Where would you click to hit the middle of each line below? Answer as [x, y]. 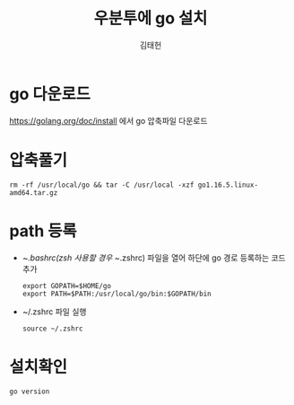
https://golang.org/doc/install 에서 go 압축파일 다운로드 [108, 120]
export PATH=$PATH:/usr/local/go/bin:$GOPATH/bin [117, 294]
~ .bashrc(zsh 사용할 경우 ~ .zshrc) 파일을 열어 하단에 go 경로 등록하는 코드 [154, 258]
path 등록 [43, 231]
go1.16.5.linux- [228, 185]
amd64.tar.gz [34, 193]
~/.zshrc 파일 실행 [54, 312]
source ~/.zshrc [52, 329]
